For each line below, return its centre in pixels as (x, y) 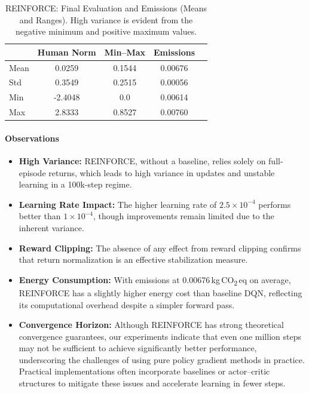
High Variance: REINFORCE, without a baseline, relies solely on (142, 161)
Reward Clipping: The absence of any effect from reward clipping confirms (160, 248)
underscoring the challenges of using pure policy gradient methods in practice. (162, 359)
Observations (32, 138)
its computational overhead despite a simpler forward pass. (127, 304)
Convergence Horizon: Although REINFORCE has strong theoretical (151, 325)
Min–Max (125, 52)
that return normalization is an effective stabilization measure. (133, 260)
